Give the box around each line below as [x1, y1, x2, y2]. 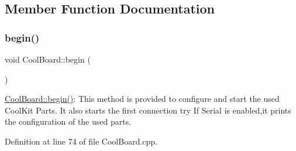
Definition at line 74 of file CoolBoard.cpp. [5, 135, 158, 147]
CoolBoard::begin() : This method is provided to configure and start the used [5, 92, 280, 105]
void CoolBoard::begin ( [5, 53, 91, 65]
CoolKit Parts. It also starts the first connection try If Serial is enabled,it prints [5, 104, 291, 116]
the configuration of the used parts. [5, 115, 132, 128]
